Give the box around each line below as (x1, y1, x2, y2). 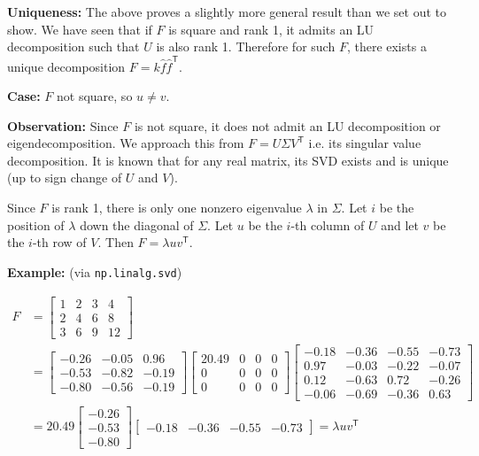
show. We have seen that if (7, 19, 152, 38)
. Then (97, 233, 134, 251)
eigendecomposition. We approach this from (7, 134, 244, 152)
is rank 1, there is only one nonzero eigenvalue (51, 198, 302, 217)
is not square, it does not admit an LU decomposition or (134, 116, 441, 135)
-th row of (32, 233, 87, 251)
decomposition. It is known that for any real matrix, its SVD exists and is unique (7, 151, 449, 169)
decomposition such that (7, 37, 140, 56)
